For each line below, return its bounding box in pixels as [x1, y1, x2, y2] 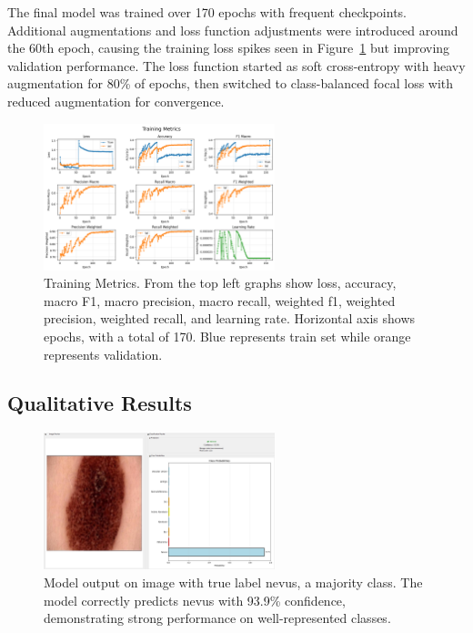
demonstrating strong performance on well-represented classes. [44, 608, 391, 628]
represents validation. [44, 344, 163, 363]
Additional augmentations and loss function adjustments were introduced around [7, 20, 458, 39]
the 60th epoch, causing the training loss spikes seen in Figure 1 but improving [7, 38, 450, 57]
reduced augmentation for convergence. [7, 91, 225, 110]
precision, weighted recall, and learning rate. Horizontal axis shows [44, 309, 416, 328]
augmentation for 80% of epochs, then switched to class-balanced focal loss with [7, 74, 454, 93]
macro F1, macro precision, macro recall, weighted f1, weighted [44, 291, 396, 310]
